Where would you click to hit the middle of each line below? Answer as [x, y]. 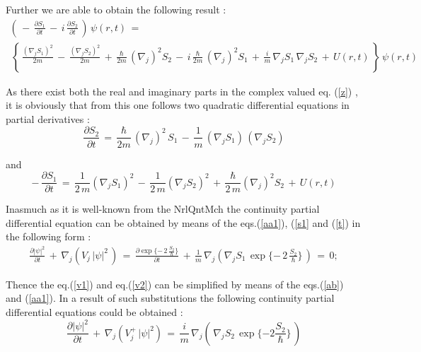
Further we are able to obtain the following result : [116, 9]
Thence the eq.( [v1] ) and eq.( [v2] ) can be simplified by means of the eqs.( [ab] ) [175, 284]
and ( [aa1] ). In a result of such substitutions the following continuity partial [170, 298]
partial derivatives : [48, 118]
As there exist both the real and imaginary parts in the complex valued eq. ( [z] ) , [182, 91]
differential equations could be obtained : [94, 312]
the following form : [48, 236]
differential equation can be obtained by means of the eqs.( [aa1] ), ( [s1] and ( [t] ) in [183, 222]
